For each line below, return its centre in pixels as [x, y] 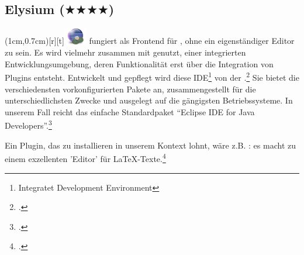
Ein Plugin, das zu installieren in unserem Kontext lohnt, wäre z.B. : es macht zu [150, 145]
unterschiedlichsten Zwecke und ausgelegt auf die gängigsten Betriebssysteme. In [149, 100]
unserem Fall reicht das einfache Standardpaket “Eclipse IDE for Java [130, 111]
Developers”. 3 [28, 125]
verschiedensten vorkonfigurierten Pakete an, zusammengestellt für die [130, 89]
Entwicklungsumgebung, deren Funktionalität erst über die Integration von [139, 63]
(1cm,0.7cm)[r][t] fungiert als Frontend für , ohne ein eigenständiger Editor [150, 41]
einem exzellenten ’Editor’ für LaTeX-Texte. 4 [85, 158]
